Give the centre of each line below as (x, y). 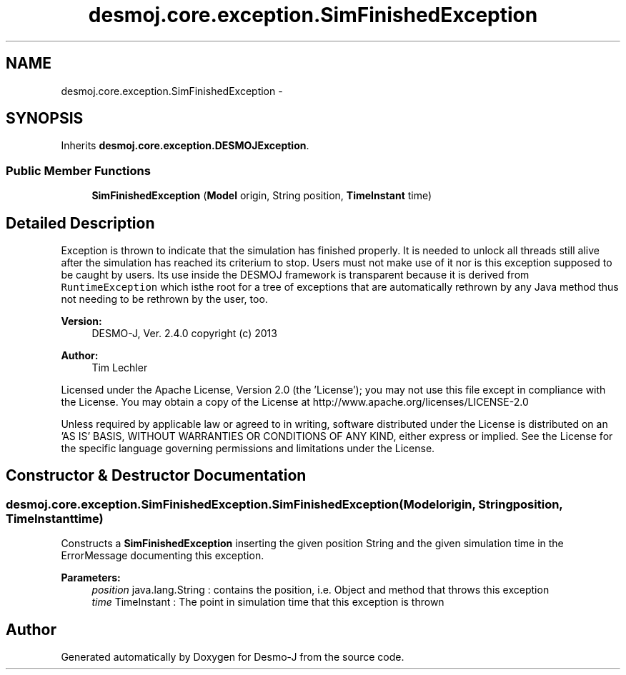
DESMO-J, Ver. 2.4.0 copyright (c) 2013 (184, 334)
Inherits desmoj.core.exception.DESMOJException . (185, 146)
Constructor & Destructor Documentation (156, 476)
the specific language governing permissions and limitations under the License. (248, 449)
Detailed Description (80, 223)
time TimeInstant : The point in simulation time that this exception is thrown (268, 602)
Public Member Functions (78, 170)
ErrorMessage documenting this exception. (163, 556)
